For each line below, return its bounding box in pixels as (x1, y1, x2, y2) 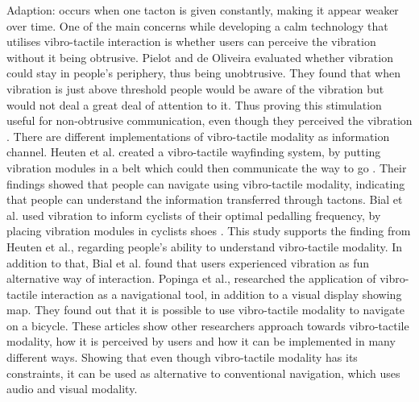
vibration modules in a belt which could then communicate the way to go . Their (6, 159, 407, 176)
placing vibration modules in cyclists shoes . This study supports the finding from (6, 222, 411, 239)
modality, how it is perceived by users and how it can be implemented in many (6, 333, 396, 350)
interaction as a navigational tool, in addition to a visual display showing (40, 285, 402, 302)
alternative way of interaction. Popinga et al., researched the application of (6, 270, 376, 287)
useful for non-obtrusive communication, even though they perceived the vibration (6, 112, 413, 129)
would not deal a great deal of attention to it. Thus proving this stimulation (6, 96, 382, 113)
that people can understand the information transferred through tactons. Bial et (6, 191, 403, 208)
